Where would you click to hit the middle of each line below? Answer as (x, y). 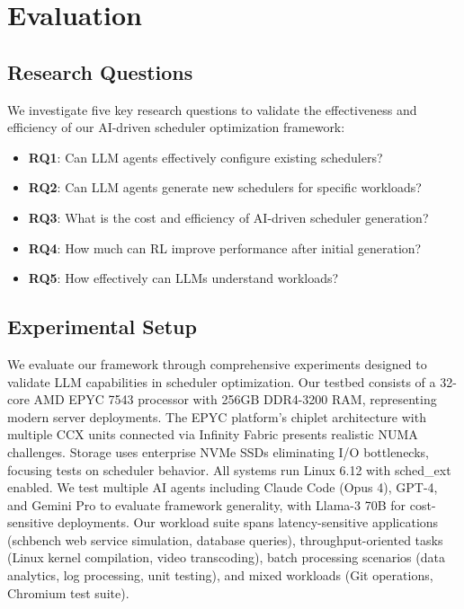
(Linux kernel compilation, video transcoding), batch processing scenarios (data (226, 557)
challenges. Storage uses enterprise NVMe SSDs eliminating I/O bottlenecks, (218, 451)
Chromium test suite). (68, 592)
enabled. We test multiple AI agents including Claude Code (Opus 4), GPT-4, (223, 487)
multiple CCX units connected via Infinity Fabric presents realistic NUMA (213, 434)
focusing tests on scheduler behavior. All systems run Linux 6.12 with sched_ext (229, 469)
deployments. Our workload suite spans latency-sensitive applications (248, 522)
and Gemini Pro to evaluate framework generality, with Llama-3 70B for (207, 504)
